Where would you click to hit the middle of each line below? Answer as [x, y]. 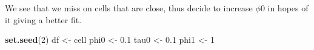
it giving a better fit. [43, 19]
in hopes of [288, 8]
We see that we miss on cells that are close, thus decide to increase [129, 8]
